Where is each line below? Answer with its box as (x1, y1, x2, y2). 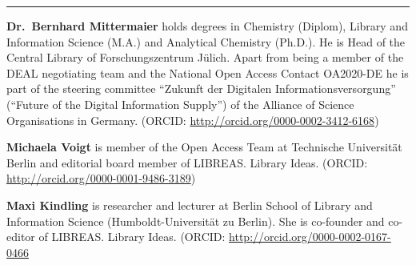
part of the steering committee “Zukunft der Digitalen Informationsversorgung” (6, 80, 396, 97)
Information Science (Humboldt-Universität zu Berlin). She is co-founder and (6, 212, 385, 229)
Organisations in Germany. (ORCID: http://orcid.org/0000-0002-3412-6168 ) (6, 111, 379, 128)
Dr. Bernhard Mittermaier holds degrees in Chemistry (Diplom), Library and (6, 18, 408, 34)
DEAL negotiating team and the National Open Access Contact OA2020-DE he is (6, 64, 409, 81)
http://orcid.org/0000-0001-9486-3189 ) (6, 170, 196, 187)
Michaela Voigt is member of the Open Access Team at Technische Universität (6, 139, 402, 155)
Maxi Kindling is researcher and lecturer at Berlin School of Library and (6, 196, 373, 213)
